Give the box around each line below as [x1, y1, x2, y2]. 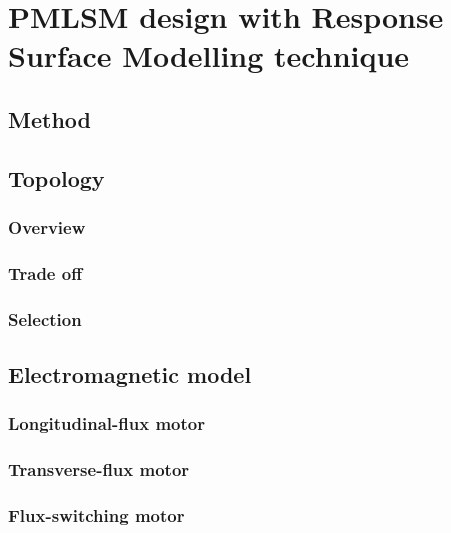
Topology [8, 162, 105, 193]
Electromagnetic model [8, 359, 252, 390]
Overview [8, 215, 86, 240]
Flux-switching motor [8, 503, 185, 528]
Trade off [8, 260, 83, 285]
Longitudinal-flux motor [8, 411, 205, 436]
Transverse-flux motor [8, 457, 190, 482]
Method [8, 103, 91, 134]
